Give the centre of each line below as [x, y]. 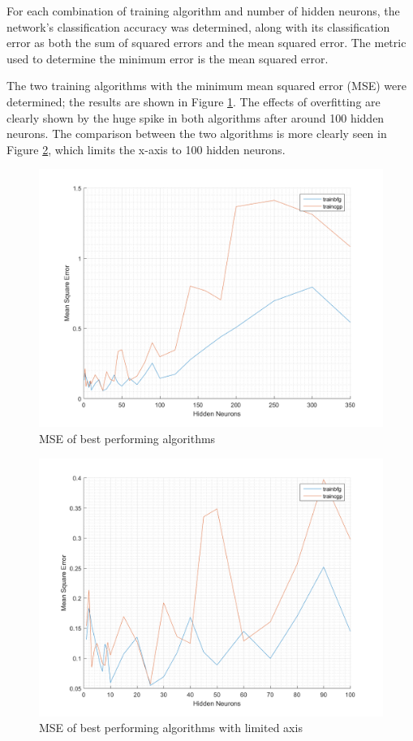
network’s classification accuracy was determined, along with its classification [198, 26]
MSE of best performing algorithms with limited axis [171, 728]
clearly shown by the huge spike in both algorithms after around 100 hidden [196, 117]
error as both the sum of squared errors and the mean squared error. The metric [206, 43]
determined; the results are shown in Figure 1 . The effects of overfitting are [194, 101]
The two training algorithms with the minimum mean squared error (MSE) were [206, 86]
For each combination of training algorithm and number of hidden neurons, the [203, 11]
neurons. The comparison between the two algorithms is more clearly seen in [197, 134]
